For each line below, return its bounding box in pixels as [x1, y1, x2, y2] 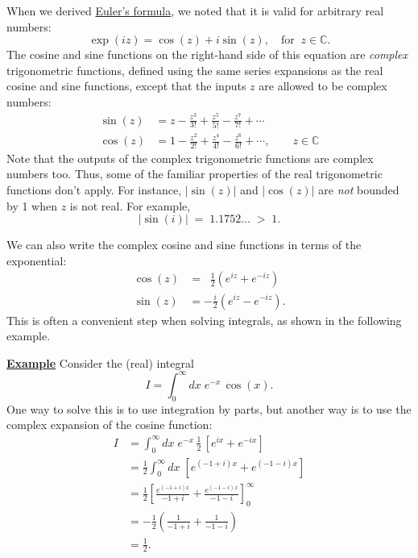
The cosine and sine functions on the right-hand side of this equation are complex [6, 46, 408, 63]
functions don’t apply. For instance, [6, 181, 182, 198]
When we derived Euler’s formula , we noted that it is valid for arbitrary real [6, 2, 384, 19]
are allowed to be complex [259, 77, 387, 94]
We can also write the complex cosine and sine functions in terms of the [6, 236, 362, 253]
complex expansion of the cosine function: [6, 416, 213, 433]
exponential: [6, 252, 67, 269]
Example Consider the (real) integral [6, 354, 194, 371]
